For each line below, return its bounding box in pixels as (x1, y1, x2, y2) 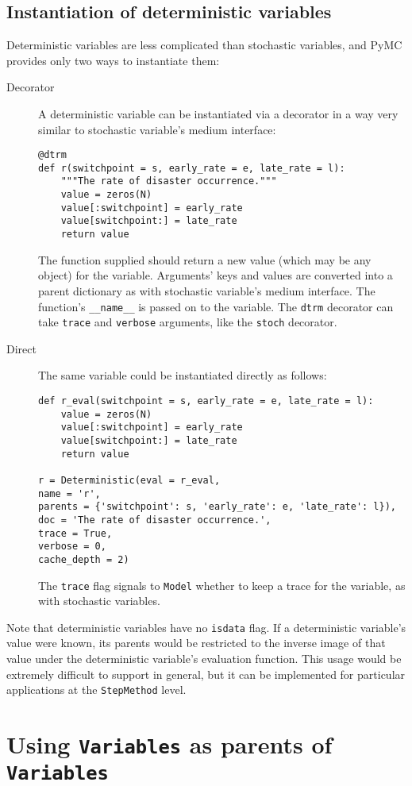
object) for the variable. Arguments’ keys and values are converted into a (38, 267, 393, 283)
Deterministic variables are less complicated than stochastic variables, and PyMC (6, 37, 402, 53)
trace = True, (38, 527, 113, 539)
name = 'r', (38, 487, 101, 499)
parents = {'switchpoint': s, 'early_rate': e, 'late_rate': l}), (38, 501, 397, 513)
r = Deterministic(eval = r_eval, (38, 474, 221, 486)
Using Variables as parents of (6, 728, 333, 761)
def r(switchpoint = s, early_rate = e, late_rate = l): (38, 162, 345, 174)
